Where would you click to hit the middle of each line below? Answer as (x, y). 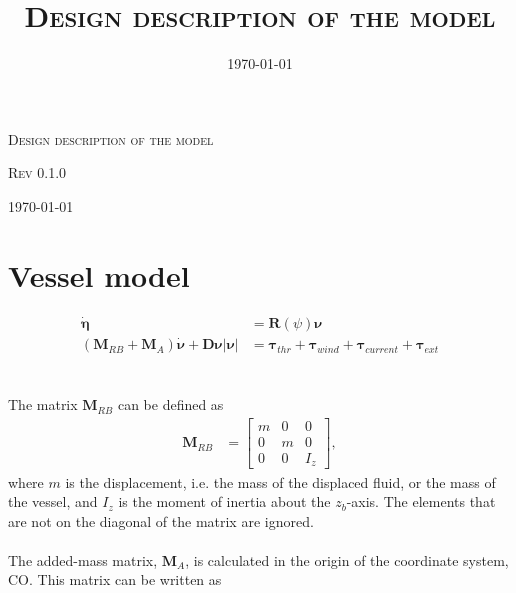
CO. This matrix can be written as (115, 579)
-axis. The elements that (421, 501)
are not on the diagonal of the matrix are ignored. (161, 520)
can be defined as (170, 404)
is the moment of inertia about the (224, 501)
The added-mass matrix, (83, 559)
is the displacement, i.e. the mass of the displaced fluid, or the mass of (280, 481)
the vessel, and (53, 501)
